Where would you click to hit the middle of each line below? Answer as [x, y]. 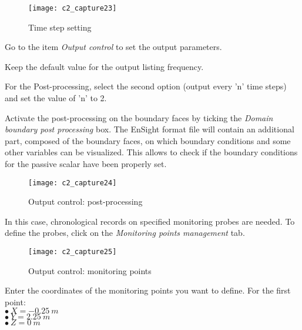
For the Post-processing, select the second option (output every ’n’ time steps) [146, 86]
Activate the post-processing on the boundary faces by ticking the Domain [139, 117]
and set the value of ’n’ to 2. [56, 98]
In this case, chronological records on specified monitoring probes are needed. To [150, 221]
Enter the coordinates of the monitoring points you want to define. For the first [148, 290]
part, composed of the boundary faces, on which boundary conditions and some [148, 140]
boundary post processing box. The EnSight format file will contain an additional [150, 129]
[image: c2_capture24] [73, 183]
